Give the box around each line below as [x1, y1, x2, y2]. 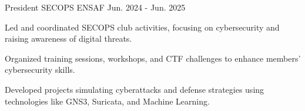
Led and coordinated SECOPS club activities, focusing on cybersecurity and [5, 21, 280, 33]
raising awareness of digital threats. [5, 32, 132, 45]
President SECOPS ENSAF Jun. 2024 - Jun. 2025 [5, 1, 186, 13]
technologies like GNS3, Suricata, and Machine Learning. [5, 95, 210, 107]
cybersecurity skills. [5, 63, 75, 76]
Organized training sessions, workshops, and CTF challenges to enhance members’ [5, 52, 301, 64]
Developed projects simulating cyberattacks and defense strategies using [5, 83, 264, 95]
